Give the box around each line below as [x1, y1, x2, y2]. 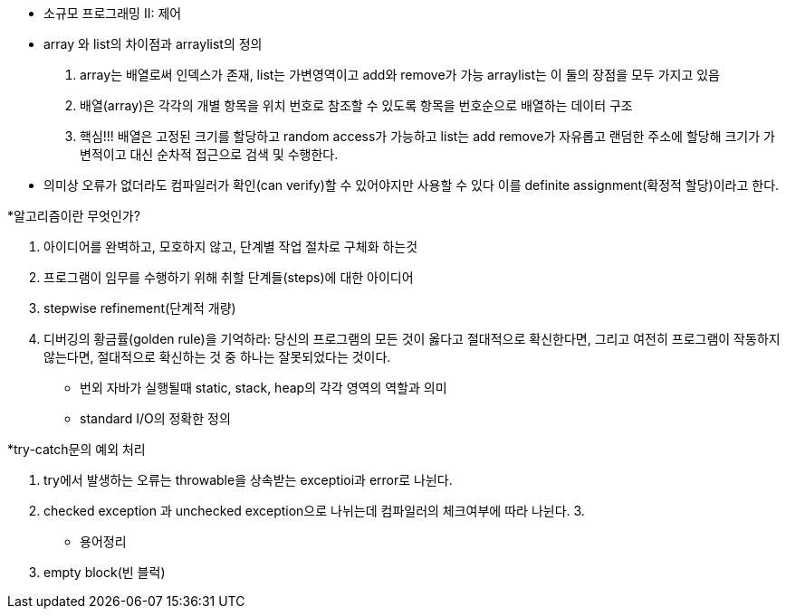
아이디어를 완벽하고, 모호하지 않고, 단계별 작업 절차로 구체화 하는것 [43, 239, 418, 254]
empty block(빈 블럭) [43, 564, 166, 580]
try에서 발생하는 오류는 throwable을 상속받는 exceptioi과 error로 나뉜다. [43, 472, 453, 488]
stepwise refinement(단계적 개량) [43, 300, 236, 316]
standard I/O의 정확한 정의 [80, 411, 231, 426]
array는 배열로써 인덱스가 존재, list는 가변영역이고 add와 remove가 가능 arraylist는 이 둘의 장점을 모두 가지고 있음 [80, 67, 720, 82]
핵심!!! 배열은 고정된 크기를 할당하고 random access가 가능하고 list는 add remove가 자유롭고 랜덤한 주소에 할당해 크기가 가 [80, 128, 775, 144]
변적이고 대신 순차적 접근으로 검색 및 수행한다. [80, 147, 339, 162]
